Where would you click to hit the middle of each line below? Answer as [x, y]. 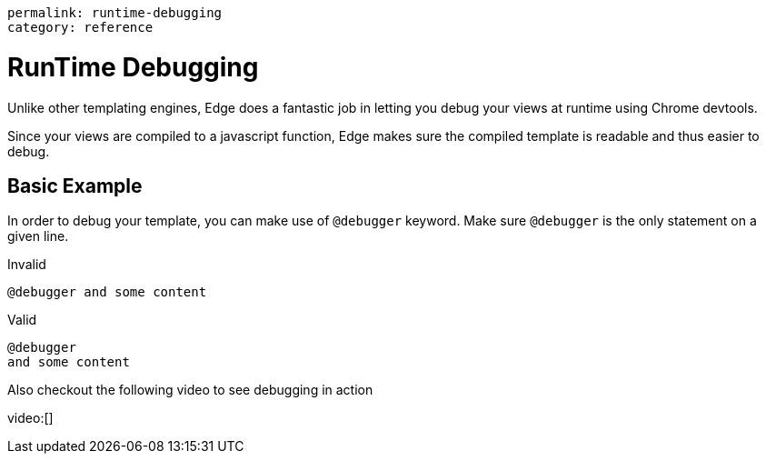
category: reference [80, 27]
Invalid [27, 265]
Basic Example [75, 185]
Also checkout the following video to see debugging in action [190, 390]
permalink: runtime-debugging [115, 13]
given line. [38, 236]
